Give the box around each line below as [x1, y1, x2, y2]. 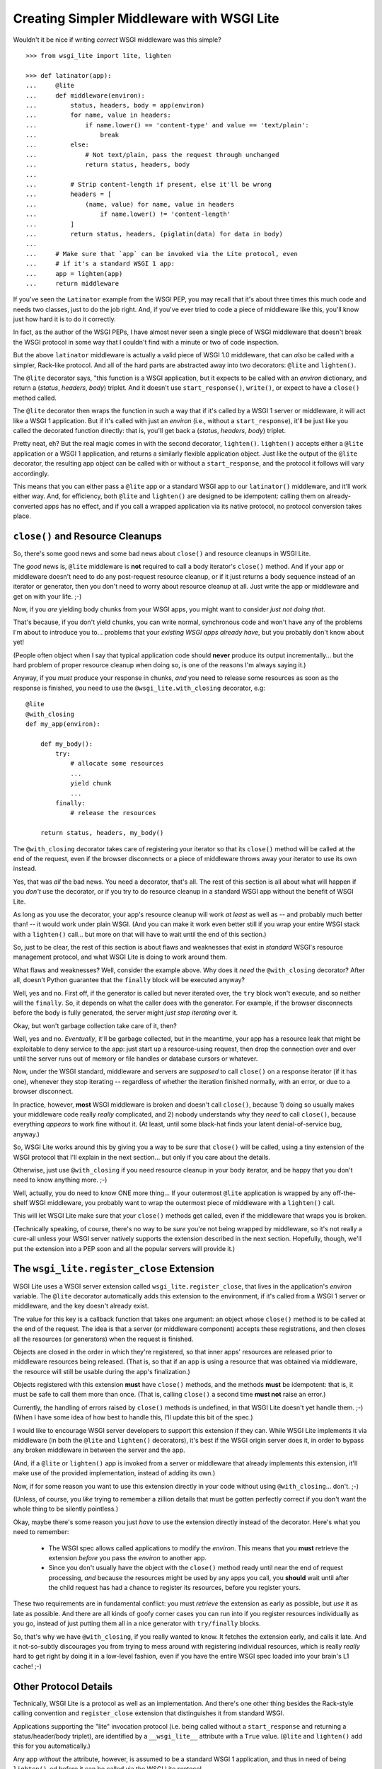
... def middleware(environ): [25, 91, 145, 99]
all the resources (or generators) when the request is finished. [13, 1335, 194, 1343]
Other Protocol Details [13, 1681, 113, 1693]
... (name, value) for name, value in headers [25, 200, 235, 208]
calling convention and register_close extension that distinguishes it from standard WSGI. [13, 1709, 284, 1717]
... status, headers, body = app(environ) [25, 101, 205, 109]
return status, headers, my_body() [40, 829, 164, 837]
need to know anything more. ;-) [13, 1175, 108, 1185]
